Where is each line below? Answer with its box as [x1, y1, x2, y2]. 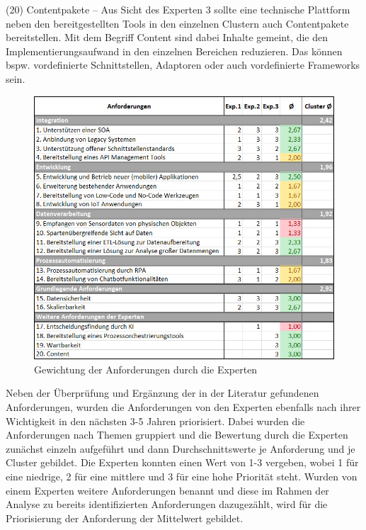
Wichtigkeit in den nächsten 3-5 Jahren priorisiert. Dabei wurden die [6, 413, 305, 428]
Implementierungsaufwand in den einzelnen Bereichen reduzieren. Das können [6, 43, 343, 58]
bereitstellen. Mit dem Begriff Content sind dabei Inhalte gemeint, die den [6, 30, 328, 45]
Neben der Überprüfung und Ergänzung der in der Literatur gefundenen [6, 385, 319, 400]
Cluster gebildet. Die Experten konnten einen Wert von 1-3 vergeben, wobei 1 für [6, 455, 359, 470]
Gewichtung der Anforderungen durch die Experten [34, 361, 258, 376]
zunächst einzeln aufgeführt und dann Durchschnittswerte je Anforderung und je [6, 441, 355, 456]
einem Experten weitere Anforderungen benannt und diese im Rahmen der [6, 483, 329, 497]
